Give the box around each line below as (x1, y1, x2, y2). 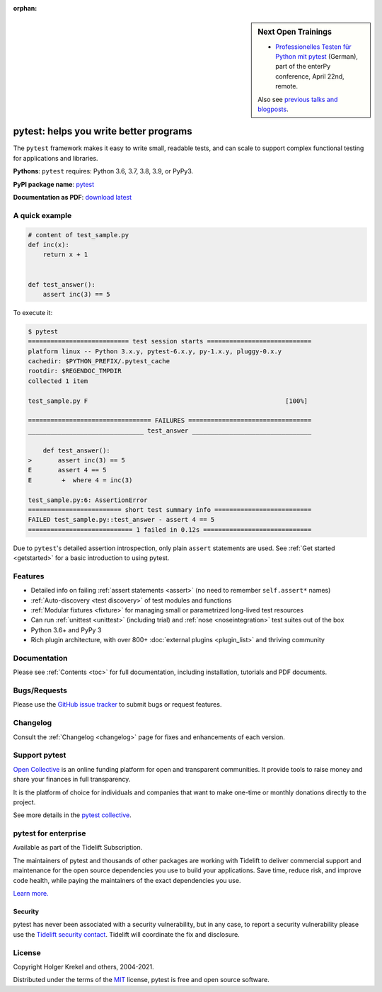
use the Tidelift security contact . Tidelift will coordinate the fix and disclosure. (13, 930, 240, 938)
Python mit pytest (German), (275, 52, 359, 61)
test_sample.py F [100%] (28, 397, 308, 405)
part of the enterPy (275, 62, 331, 71)
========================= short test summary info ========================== (28, 506, 312, 513)
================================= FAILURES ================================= (28, 416, 312, 425)
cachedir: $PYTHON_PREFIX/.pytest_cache (28, 358, 170, 365)
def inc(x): (28, 241, 70, 249)
